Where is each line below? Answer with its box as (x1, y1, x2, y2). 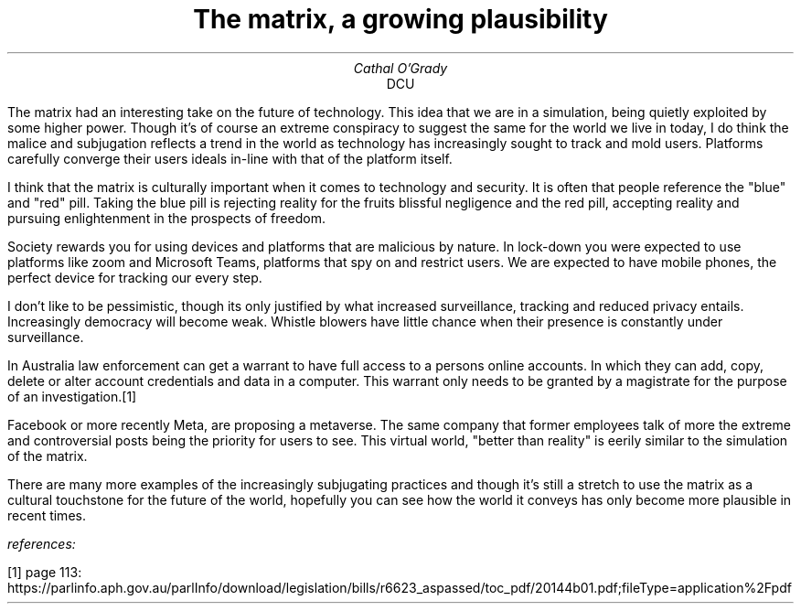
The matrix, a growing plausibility (193, 4, 608, 35)
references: (7, 535, 76, 552)
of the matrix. (7, 447, 88, 464)
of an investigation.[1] (7, 388, 137, 404)
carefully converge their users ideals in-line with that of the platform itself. (7, 150, 453, 166)
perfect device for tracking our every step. (7, 269, 262, 285)
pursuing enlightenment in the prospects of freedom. (7, 209, 326, 226)
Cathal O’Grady (353, 59, 448, 76)
